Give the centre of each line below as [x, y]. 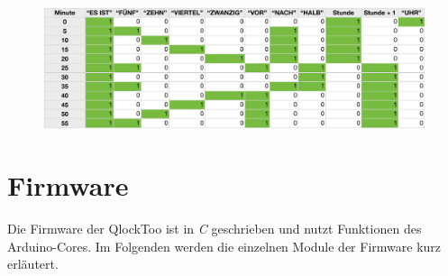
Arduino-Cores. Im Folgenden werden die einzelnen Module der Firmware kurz [224, 246]
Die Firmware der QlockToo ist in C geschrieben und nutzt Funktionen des [215, 229]
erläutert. [33, 264]
